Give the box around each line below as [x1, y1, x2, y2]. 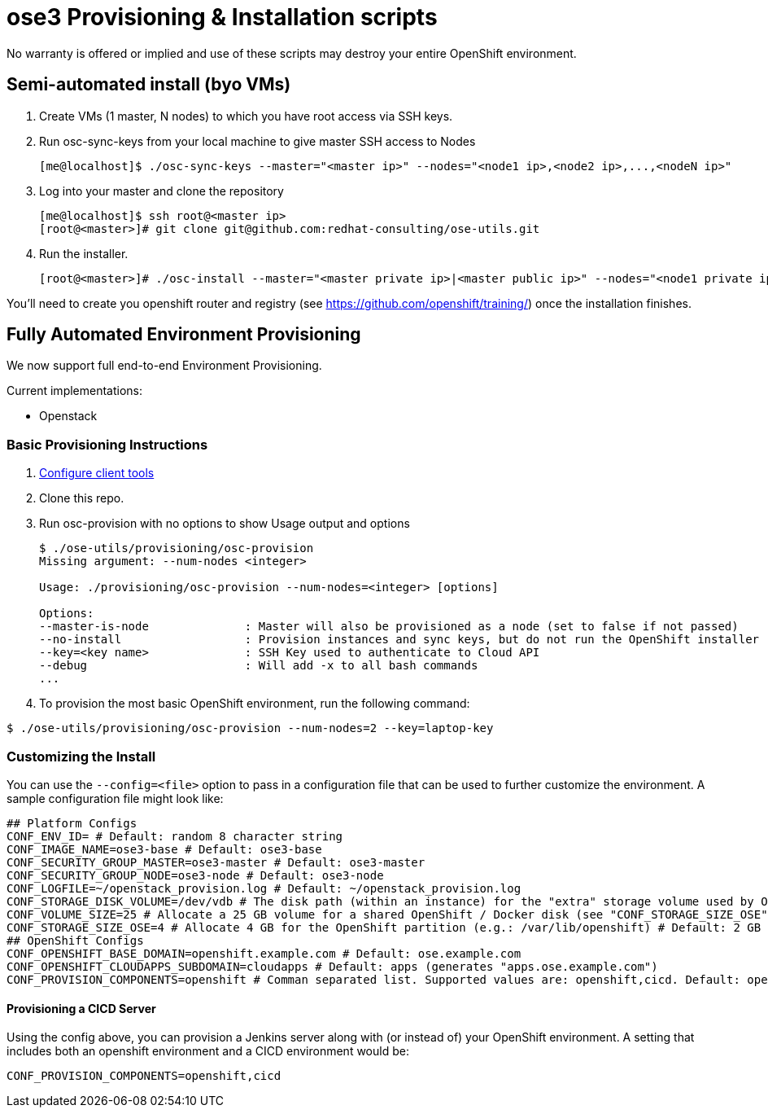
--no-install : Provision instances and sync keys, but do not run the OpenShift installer [39, 633, 760, 647]
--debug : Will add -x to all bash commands [39, 659, 478, 673]
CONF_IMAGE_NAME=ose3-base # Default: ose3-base [7, 842, 322, 856]
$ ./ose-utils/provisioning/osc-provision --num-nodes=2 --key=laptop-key [7, 721, 494, 735]
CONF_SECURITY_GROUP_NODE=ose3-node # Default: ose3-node [7, 868, 384, 882]
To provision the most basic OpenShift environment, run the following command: [39, 696, 470, 711]
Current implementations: [7, 384, 143, 398]
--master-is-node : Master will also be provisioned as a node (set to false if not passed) [39, 620, 739, 634]
